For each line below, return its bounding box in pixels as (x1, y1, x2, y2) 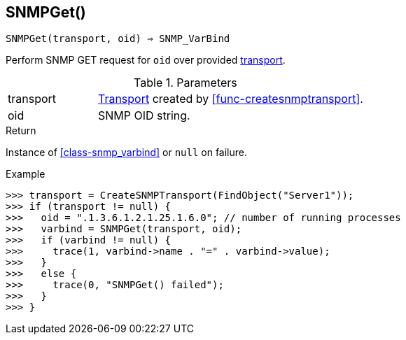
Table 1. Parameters (134, 76, 237, 90)
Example (6, 168, 45, 180)
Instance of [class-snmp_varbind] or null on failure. (6, 146, 248, 159)
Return (6, 125, 36, 137)
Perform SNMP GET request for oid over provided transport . (6, 54, 286, 66)
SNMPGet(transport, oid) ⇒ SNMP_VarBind (6, 33, 230, 45)
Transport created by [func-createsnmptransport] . (97, 92, 363, 106)
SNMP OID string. (97, 108, 190, 123)
